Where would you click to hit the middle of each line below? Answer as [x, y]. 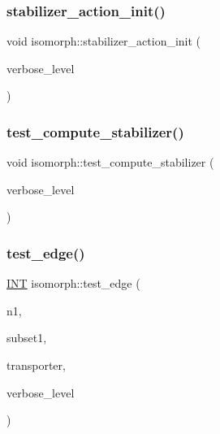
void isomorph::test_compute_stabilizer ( [110, 162]
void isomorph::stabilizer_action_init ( [104, 41]
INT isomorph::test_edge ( [73, 283]
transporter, [36, 365]
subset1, [27, 338]
